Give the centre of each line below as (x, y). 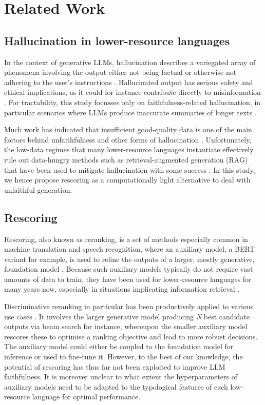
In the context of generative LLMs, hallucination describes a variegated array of (130, 62)
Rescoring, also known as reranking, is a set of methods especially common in (126, 239)
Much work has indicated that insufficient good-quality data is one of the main (128, 129)
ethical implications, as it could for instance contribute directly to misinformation (132, 92)
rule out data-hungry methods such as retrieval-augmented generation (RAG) (126, 159)
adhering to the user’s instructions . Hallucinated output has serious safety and (129, 82)
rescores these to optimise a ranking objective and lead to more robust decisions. (131, 336)
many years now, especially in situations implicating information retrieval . (122, 289)
